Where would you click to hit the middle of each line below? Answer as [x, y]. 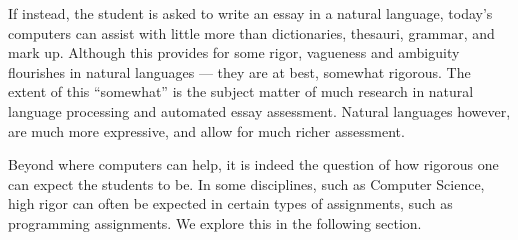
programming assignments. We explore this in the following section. [215, 222]
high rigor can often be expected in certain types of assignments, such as [230, 203]
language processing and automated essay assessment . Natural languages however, [259, 110]
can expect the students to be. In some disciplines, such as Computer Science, [246, 183]
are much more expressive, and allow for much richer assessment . [206, 130]
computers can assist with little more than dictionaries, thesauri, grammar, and [251, 32]
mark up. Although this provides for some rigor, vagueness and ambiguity [234, 52]
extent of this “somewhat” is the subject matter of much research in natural [241, 91]
